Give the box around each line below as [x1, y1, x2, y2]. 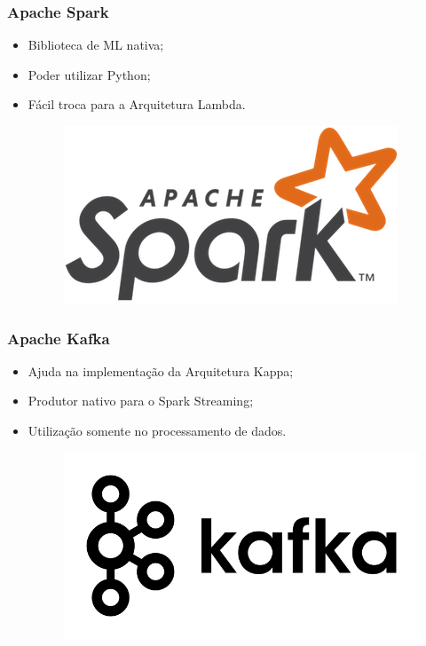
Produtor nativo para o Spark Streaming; [28, 391, 254, 410]
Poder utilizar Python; [28, 65, 151, 83]
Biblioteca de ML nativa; [28, 35, 164, 54]
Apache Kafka [7, 327, 110, 349]
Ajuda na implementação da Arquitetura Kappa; [28, 361, 294, 380]
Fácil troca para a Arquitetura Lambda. [28, 95, 246, 114]
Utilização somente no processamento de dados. [28, 421, 287, 439]
